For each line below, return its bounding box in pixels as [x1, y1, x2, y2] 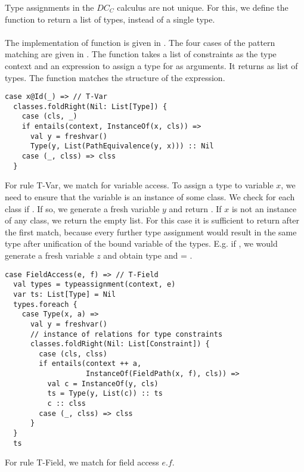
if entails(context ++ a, [39, 359, 142, 368]
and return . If [169, 202, 222, 215]
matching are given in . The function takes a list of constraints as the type [5, 48, 277, 60]
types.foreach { [13, 300, 77, 309]
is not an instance [231, 202, 297, 215]
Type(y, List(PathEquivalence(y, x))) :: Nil [30, 142, 214, 151]
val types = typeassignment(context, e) [13, 280, 176, 289]
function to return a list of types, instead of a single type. [5, 13, 215, 25]
